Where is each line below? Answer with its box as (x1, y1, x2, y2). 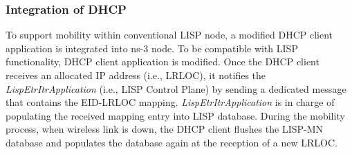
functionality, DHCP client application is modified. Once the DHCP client (6, 54, 319, 69)
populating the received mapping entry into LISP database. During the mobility (6, 108, 345, 122)
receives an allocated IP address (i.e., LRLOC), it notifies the (6, 68, 266, 82)
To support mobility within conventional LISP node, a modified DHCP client (6, 27, 333, 42)
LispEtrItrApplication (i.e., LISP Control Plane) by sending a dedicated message (6, 81, 346, 96)
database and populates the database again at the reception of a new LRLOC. (6, 135, 337, 149)
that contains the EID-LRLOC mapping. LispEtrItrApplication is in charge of (6, 95, 335, 109)
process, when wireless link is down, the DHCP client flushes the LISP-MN (6, 122, 324, 136)
